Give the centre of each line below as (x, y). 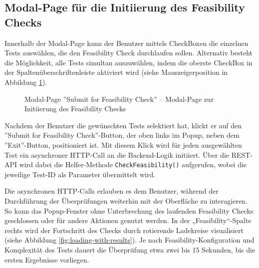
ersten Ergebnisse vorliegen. (47, 259)
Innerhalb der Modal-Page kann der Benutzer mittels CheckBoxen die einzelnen (127, 43)
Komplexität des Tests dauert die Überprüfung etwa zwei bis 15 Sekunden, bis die (130, 249)
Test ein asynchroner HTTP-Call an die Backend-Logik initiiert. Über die (117, 154)
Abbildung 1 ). (26, 82)
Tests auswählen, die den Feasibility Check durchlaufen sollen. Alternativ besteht (129, 53)
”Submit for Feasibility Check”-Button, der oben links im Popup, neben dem (122, 135)
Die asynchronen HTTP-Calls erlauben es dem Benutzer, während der (112, 191)
